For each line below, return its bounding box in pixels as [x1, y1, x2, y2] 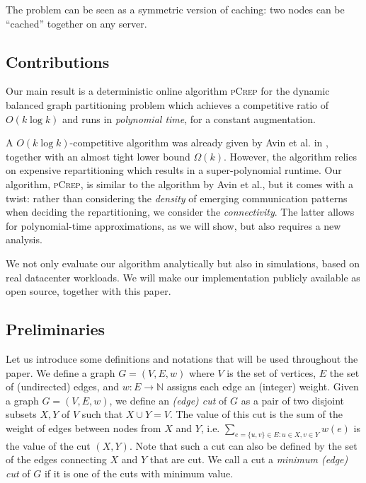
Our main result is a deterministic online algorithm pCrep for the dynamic [6, 83, 330, 98]
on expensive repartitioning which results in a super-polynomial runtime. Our [6, 163, 342, 178]
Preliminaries [6, 318, 105, 340]
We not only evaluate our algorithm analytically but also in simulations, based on [6, 255, 360, 270]
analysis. [6, 232, 42, 247]
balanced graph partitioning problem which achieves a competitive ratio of [6, 97, 329, 112]
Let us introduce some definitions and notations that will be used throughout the [6, 351, 358, 366]
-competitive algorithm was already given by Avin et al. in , [69, 135, 328, 150]
